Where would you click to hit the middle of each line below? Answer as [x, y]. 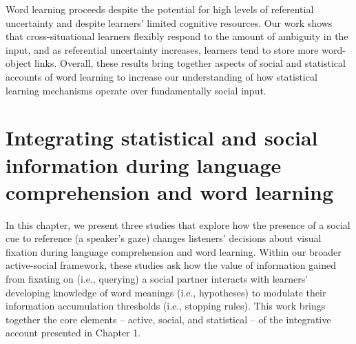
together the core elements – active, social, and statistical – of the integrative [168, 319]
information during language [144, 164]
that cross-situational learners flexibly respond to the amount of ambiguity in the [177, 36]
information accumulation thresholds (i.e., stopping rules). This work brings [166, 306]
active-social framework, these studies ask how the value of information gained [171, 265]
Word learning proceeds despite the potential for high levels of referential [160, 9]
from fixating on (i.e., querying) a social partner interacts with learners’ [157, 279]
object [19, 63]
